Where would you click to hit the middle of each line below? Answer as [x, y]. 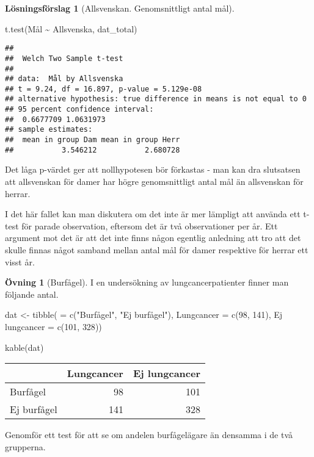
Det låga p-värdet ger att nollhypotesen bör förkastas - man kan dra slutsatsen [153, 169]
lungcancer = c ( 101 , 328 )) [53, 326]
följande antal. [32, 294]
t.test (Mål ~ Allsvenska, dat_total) [71, 28]
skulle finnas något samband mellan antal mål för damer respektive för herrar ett [157, 249]
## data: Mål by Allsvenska [64, 79]
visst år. [20, 261]
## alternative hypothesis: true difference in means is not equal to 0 [156, 99]
